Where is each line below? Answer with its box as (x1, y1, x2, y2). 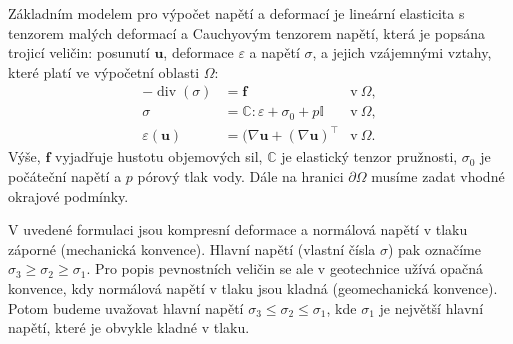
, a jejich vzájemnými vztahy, (312, 42, 492, 63)
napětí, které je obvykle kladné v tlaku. (8, 317, 250, 338)
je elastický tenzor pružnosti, (281, 146, 458, 167)
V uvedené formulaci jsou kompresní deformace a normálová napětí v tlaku (8, 219, 468, 240)
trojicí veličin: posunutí (8, 42, 150, 63)
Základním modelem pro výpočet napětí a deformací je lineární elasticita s (8, 3, 465, 23)
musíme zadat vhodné (371, 166, 505, 187)
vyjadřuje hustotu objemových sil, (54, 146, 263, 167)
